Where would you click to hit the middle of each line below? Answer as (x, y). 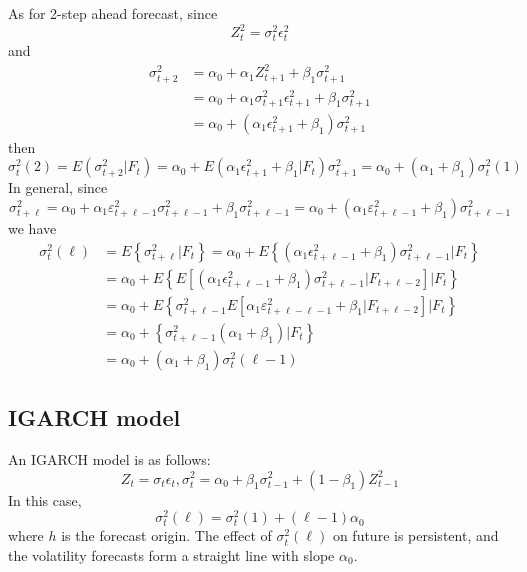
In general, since (58, 187)
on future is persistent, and (415, 535)
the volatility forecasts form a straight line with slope (171, 554)
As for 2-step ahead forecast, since (113, 13)
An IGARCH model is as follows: (109, 458)
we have (32, 228)
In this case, (45, 499)
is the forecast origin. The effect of (166, 535)
